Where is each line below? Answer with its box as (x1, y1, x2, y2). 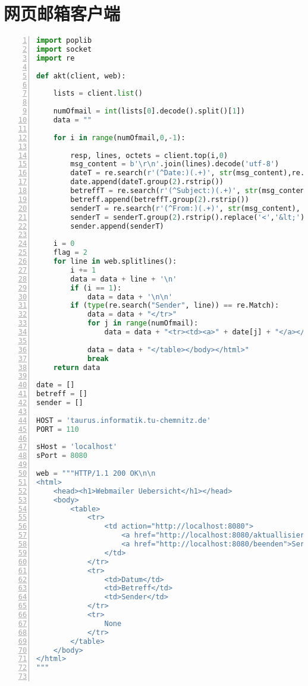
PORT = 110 (36, 425, 79, 434)
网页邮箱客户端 (4, 1, 121, 26)
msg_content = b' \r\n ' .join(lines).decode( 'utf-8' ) (70, 160, 279, 169)
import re (36, 53, 75, 62)
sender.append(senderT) (70, 222, 164, 230)
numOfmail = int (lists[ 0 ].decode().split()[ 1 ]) (53, 107, 245, 116)
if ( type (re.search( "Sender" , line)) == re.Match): (70, 301, 279, 310)
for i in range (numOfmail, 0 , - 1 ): (53, 133, 186, 142)
